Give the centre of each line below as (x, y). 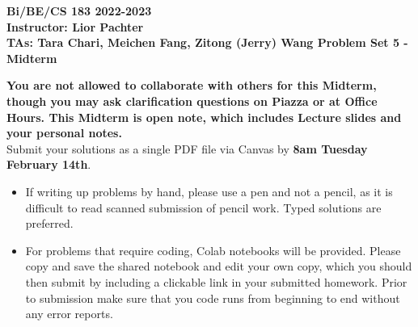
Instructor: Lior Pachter (75, 26)
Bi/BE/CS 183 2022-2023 (79, 10)
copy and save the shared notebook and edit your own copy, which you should (219, 266)
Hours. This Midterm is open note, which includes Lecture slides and (204, 117)
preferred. (49, 223)
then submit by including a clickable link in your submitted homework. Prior (216, 281)
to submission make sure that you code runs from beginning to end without (213, 298)
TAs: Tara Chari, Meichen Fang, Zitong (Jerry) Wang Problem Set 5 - (207, 42)
